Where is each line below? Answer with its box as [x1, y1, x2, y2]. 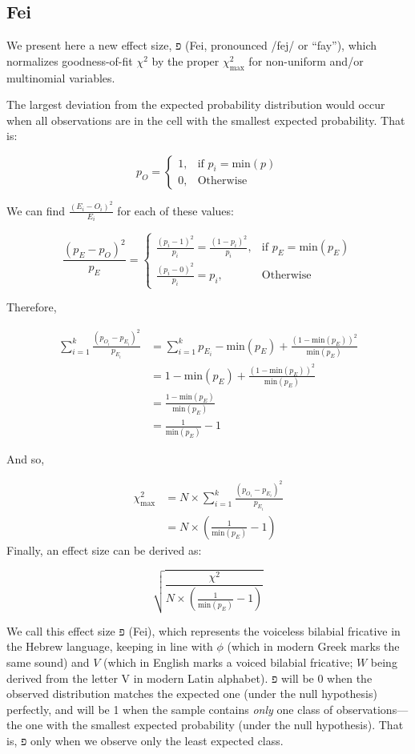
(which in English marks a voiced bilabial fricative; [103, 654, 353, 671]
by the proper [151, 52, 220, 69]
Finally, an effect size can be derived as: [6, 541, 202, 558]
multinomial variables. [6, 69, 115, 86]
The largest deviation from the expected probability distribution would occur [6, 96, 385, 113]
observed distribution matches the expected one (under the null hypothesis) [6, 685, 377, 702]
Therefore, [6, 299, 57, 315]
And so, [6, 450, 45, 467]
